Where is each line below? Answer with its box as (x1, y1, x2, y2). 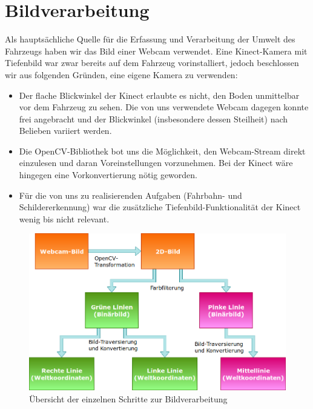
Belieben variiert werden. (19, 124, 112, 137)
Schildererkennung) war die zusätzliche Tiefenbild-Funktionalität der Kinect (19, 201, 301, 213)
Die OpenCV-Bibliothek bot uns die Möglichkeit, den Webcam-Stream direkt (19, 144, 306, 157)
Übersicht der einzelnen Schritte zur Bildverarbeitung (29, 392, 228, 405)
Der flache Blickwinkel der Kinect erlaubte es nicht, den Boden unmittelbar (19, 88, 300, 101)
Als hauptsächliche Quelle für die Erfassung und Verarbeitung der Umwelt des (5, 33, 295, 45)
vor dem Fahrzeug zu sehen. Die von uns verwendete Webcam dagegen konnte (19, 101, 309, 113)
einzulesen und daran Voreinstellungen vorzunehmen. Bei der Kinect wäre (19, 156, 293, 169)
